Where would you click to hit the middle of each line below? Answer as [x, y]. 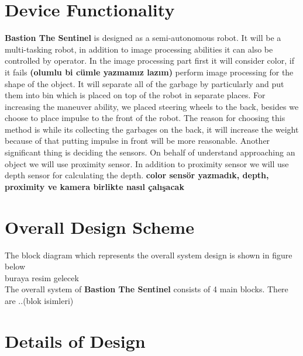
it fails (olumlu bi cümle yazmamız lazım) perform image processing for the [149, 72]
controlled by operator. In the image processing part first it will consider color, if [149, 61]
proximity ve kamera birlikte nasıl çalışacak [94, 186]
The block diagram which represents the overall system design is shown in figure [149, 255]
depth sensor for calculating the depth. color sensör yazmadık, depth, [137, 175]
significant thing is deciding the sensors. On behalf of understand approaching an [150, 152]
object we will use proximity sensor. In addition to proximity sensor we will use [147, 163]
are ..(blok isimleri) [39, 300]
